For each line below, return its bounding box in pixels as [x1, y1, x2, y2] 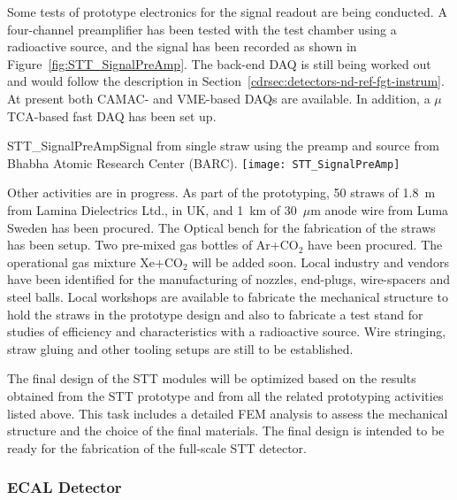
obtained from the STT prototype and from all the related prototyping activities [7, 386, 444, 404]
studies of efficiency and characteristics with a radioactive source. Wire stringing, [7, 322, 446, 341]
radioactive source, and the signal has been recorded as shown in [7, 37, 357, 56]
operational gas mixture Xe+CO [7, 252, 183, 271]
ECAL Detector [7, 476, 122, 498]
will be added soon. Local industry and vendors [192, 252, 449, 271]
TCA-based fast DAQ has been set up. [7, 106, 217, 125]
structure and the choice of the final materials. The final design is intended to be [7, 421, 445, 440]
